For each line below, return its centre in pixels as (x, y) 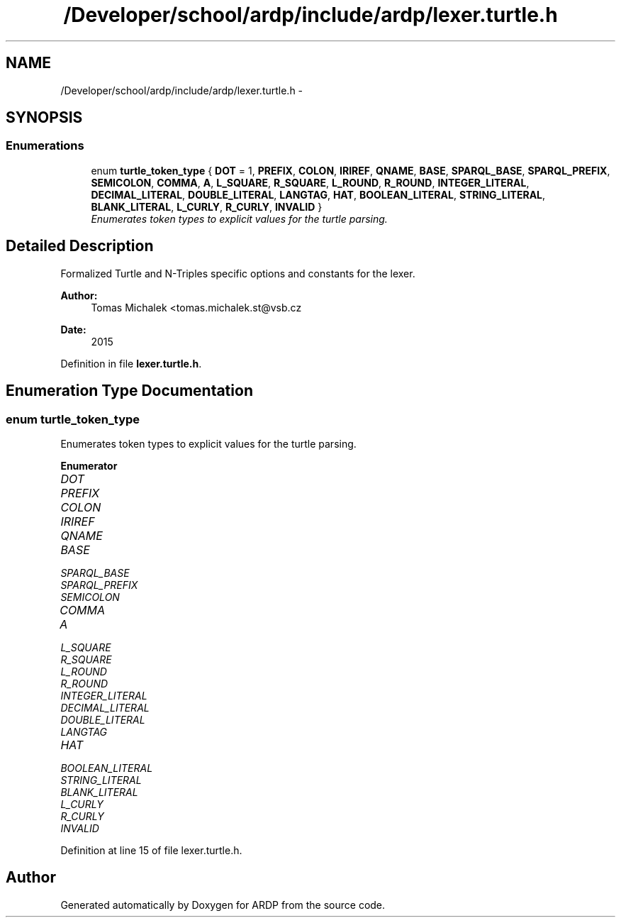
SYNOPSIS (44, 118)
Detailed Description (80, 246)
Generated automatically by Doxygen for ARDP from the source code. (223, 905)
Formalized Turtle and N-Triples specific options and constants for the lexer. (238, 273)
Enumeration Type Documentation (129, 391)
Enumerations (45, 146)
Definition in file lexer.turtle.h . (131, 363)
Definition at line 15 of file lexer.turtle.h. (151, 850)
